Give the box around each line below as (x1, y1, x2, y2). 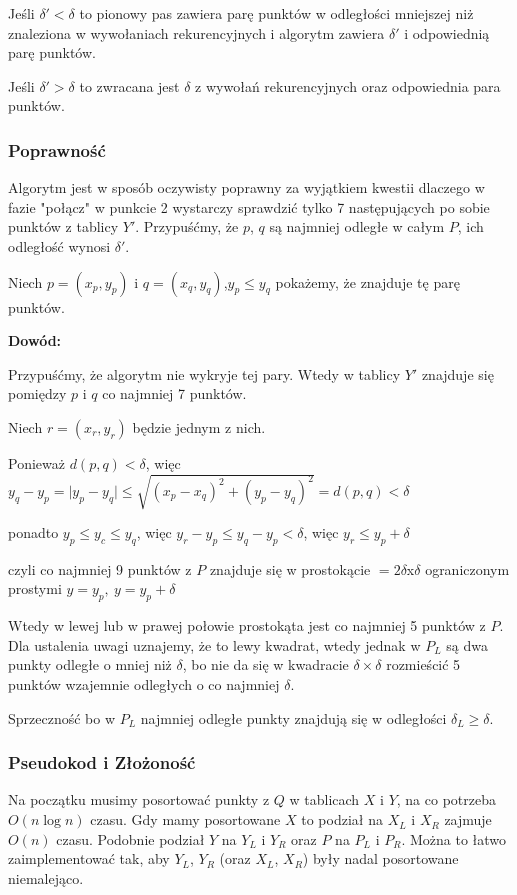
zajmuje (444, 809, 492, 830)
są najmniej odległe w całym (269, 216, 445, 237)
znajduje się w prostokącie (209, 558, 371, 579)
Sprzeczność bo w (8, 707, 116, 728)
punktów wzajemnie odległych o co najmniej (8, 674, 280, 695)
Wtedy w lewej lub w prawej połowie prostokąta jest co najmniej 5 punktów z (8, 615, 486, 636)
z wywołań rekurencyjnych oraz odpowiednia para (195, 75, 501, 96)
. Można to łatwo (401, 828, 507, 849)
